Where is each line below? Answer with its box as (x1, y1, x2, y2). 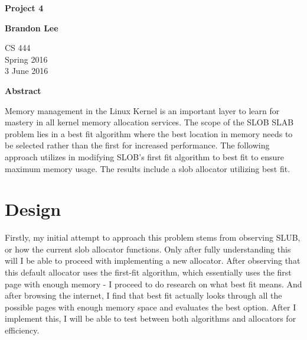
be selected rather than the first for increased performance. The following (5, 139, 270, 151)
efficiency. (5, 324, 40, 336)
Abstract (5, 84, 41, 96)
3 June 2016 (5, 64, 48, 77)
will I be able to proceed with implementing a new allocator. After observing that (5, 254, 301, 267)
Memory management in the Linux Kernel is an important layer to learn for (5, 104, 280, 116)
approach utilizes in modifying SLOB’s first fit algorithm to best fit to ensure (5, 150, 285, 163)
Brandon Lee (5, 21, 58, 34)
